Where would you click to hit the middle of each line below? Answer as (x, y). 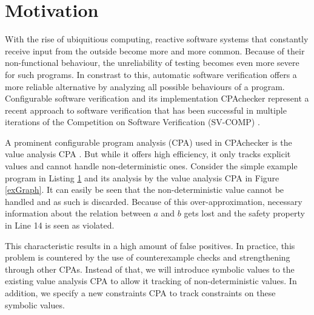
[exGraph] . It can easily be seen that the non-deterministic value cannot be (145, 190)
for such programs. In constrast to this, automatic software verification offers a (151, 74)
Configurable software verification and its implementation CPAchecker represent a (157, 98)
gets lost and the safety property (244, 213)
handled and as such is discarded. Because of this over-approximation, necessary (154, 201)
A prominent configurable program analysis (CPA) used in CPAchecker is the (149, 142)
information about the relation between (78, 213)
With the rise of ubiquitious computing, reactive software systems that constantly (157, 39)
